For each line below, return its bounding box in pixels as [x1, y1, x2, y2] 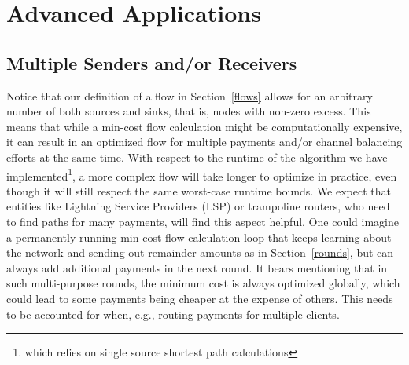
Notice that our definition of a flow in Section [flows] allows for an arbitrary [6, 87, 373, 104]
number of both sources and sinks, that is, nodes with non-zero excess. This [6, 103, 371, 119]
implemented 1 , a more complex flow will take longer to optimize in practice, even [6, 165, 397, 184]
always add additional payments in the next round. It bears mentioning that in [6, 259, 388, 276]
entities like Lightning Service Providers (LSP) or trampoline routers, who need [6, 198, 390, 214]
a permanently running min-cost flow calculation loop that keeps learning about [6, 228, 392, 245]
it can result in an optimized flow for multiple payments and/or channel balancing [6, 133, 403, 150]
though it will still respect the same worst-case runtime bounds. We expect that [6, 182, 391, 199]
